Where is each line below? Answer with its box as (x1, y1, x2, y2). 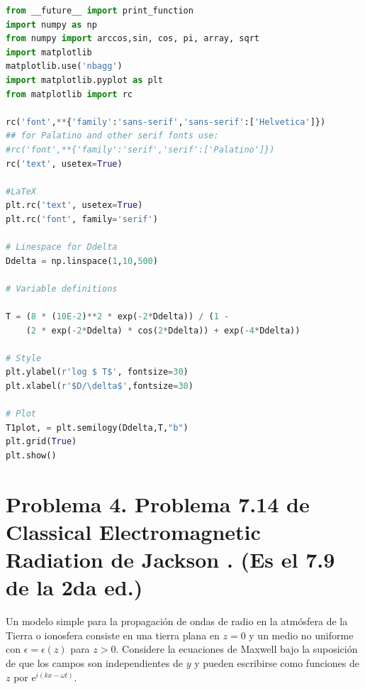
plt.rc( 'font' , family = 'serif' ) (6, 214, 158, 224)
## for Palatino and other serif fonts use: (6, 131, 219, 141)
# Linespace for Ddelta (6, 242, 118, 253)
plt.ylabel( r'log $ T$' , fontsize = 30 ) (6, 367, 189, 377)
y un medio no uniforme (249, 627, 354, 642)
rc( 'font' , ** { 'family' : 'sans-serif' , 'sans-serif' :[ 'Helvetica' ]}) (6, 116, 326, 127)
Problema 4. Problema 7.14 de (6, 489, 310, 518)
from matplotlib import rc (6, 89, 133, 99)
